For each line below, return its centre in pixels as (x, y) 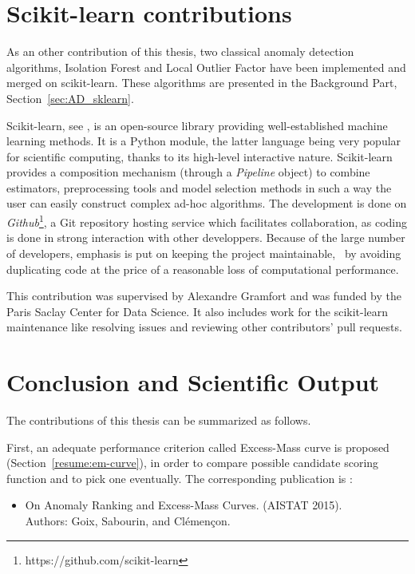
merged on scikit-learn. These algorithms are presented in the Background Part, (202, 83)
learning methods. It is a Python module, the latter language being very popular (204, 141)
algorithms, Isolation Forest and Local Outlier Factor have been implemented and (206, 67)
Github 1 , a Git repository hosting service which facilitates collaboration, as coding (207, 221)
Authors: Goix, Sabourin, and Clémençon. (128, 520)
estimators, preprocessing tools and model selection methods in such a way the (199, 187)
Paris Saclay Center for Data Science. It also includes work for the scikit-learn (198, 311)
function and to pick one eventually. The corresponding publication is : (180, 478)
